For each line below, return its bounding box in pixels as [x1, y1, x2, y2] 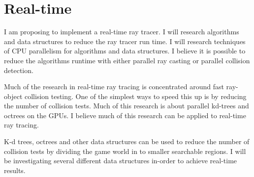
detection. [4, 65, 33, 75]
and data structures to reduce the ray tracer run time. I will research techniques [4, 36, 246, 46]
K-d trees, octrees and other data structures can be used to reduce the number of [4, 136, 250, 147]
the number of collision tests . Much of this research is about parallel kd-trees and [4, 101, 249, 111]
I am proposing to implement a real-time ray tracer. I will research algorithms [4, 26, 239, 37]
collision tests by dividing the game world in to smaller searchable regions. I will [4, 146, 246, 156]
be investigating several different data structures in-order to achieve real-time [4, 155, 237, 166]
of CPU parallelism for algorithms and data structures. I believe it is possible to [4, 46, 246, 56]
